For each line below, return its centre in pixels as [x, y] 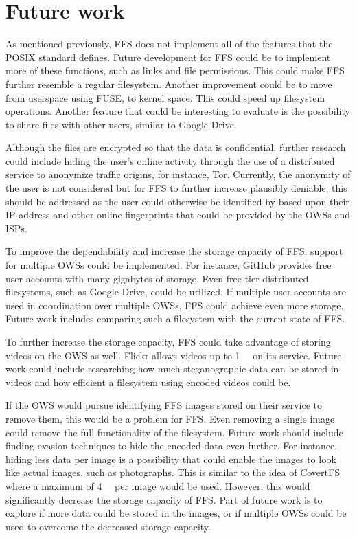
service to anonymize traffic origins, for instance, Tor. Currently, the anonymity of [178, 174]
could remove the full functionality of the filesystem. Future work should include [174, 432]
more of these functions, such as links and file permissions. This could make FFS [175, 70]
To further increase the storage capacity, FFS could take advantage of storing [168, 341]
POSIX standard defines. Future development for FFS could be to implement [168, 57]
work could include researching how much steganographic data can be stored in [172, 369]
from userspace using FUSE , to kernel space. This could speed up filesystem [165, 97]
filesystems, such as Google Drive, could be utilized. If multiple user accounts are [176, 292]
